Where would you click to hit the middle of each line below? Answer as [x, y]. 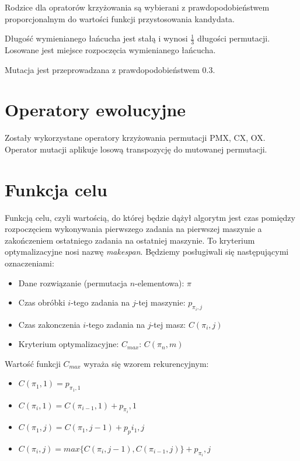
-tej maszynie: [161, 302]
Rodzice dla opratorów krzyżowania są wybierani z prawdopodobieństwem [137, 7]
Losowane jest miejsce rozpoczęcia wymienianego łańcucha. [110, 50]
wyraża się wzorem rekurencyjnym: [146, 363]
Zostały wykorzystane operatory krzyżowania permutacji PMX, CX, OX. [135, 138]
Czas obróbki [42, 302]
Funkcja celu [56, 189]
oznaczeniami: [29, 263]
